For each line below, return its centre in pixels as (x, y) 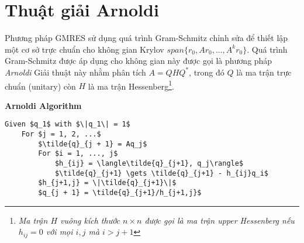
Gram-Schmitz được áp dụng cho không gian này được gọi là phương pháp (139, 61)
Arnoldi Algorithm (43, 105)
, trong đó (207, 72)
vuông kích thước (90, 220)
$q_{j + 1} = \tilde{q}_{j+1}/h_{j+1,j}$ (120, 192)
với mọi (59, 232)
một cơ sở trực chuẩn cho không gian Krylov (84, 49)
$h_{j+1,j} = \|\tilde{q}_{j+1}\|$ (107, 183)
